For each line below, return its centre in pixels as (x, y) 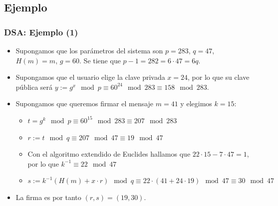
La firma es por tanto (48, 197)
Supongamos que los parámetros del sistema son (89, 50)
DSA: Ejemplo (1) (41, 32)
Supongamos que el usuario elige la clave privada (90, 77)
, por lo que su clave (219, 77)
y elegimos (196, 103)
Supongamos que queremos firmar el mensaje (85, 103)
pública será (34, 87)
